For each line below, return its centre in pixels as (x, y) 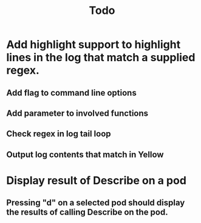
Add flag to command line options (71, 92)
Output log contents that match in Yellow (85, 154)
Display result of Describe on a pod (97, 180)
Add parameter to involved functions (77, 113)
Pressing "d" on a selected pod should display (96, 203)
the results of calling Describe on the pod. (87, 212)
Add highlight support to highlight (94, 45)
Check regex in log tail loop (59, 134)
